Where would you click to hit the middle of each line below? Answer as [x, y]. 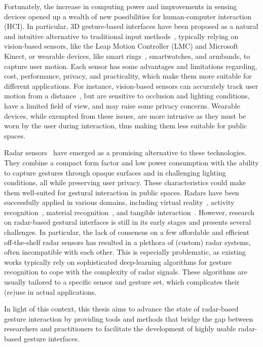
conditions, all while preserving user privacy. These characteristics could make [125, 182]
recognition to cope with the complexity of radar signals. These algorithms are [126, 272]
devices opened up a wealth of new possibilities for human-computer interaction [128, 16]
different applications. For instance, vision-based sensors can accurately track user [131, 85]
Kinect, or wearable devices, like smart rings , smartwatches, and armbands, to [127, 56]
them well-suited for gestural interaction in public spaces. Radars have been [122, 192]
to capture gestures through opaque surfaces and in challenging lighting [115, 172]
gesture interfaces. [51, 338]
